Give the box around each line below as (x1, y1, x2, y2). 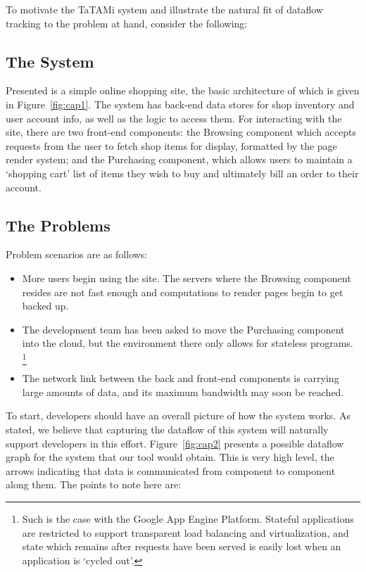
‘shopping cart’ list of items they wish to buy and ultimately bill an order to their (6, 165, 359, 180)
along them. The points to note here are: (6, 477, 182, 492)
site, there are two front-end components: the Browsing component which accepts (6, 125, 356, 139)
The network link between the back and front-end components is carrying (22, 371, 339, 386)
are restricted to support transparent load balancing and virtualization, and (22, 525, 349, 540)
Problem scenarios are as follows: (6, 247, 148, 262)
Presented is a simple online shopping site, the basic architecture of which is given (6, 83, 360, 98)
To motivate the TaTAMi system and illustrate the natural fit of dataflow (6, 2, 324, 16)
